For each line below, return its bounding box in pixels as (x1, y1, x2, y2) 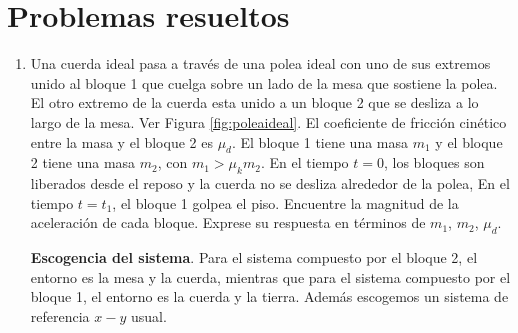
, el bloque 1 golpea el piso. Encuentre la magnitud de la (112, 192, 459, 213)
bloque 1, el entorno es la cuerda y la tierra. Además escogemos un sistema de (30, 286, 509, 307)
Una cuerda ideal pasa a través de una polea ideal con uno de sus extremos (30, 53, 491, 74)
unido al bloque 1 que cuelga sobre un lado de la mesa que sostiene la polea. (30, 72, 498, 93)
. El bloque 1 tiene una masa (231, 131, 409, 152)
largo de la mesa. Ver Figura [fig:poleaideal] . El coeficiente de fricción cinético (30, 111, 507, 132)
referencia (30, 305, 90, 326)
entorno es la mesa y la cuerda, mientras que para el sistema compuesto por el (30, 266, 511, 287)
